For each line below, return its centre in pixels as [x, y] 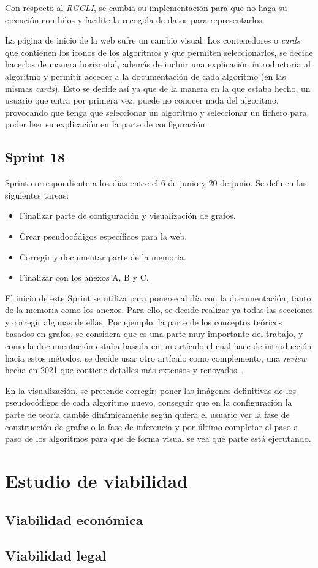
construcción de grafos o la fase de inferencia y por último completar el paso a [152, 426]
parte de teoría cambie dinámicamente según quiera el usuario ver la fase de [147, 415]
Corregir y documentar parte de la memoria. [103, 256]
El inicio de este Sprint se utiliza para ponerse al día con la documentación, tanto [158, 297]
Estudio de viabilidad [97, 481]
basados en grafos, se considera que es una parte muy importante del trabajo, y [154, 334]
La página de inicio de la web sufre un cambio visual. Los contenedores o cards [153, 40]
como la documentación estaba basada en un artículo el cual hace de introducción [158, 346]
